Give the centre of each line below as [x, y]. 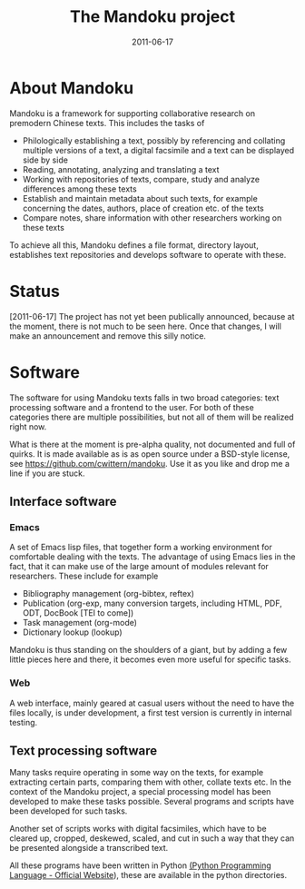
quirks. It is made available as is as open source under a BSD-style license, [150, 454]
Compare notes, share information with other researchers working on [152, 217]
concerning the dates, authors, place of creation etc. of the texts [143, 208]
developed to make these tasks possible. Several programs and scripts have [152, 802]
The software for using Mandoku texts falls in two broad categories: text [144, 398]
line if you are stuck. [47, 473]
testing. [24, 722]
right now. [28, 426]
